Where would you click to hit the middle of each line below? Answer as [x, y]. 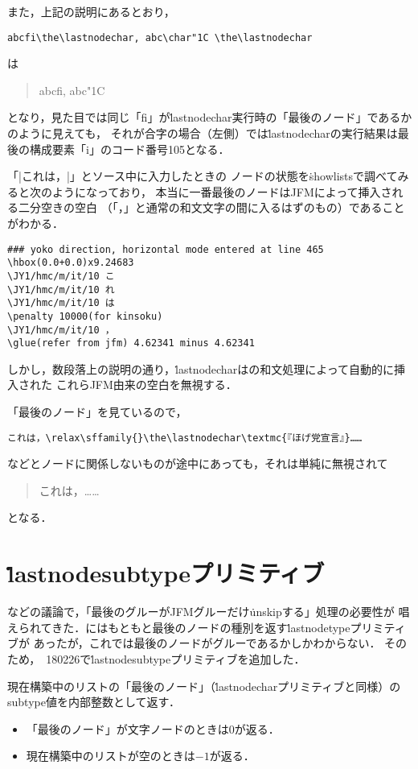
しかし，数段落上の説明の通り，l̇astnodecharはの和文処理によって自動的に [201, 368]
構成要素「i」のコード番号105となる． [129, 149]
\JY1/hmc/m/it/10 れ [61, 289]
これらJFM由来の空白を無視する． [146, 384]
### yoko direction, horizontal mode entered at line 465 [166, 249]
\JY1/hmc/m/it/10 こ [61, 276]
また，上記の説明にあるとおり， [91, 11]
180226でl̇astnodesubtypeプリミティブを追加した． [176, 658]
